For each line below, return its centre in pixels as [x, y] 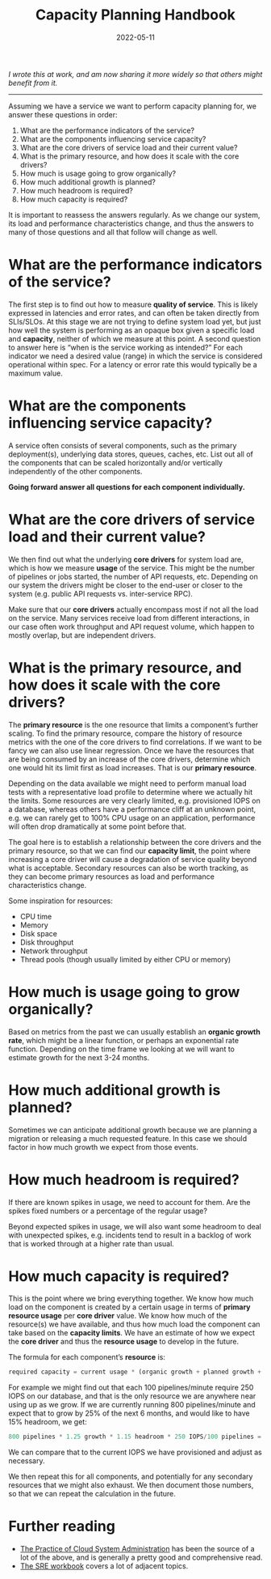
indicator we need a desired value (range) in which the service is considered [135, 356]
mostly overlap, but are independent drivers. [82, 635]
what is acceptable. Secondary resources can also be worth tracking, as [128, 868]
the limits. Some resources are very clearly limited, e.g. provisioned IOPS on [134, 800]
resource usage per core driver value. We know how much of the [118, 1316]
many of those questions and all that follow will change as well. [113, 231]
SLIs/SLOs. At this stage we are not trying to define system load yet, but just [135, 321]
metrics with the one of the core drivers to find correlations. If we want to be [135, 741]
